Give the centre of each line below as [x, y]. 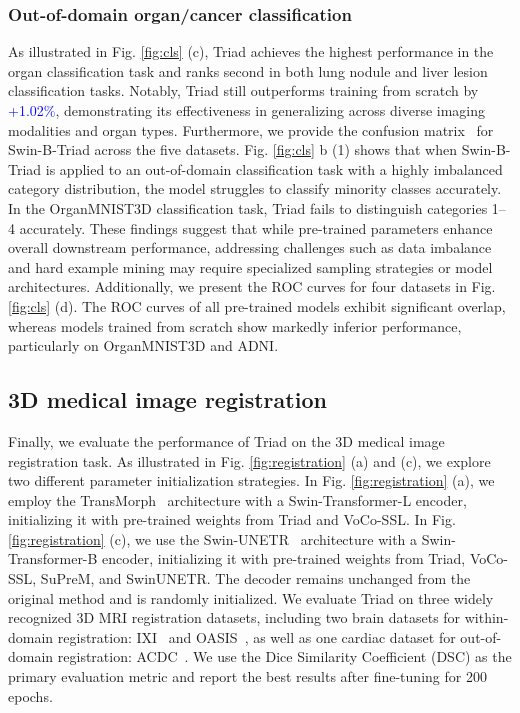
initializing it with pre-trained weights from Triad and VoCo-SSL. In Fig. [232, 519]
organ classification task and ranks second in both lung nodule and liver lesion [248, 70]
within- [486, 617]
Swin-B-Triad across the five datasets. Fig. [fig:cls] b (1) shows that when [232, 149]
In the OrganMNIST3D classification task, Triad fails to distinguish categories [248, 207]
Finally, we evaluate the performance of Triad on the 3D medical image [226, 440]
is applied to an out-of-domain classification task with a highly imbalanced [274, 168]
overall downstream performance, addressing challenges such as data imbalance [250, 247]
